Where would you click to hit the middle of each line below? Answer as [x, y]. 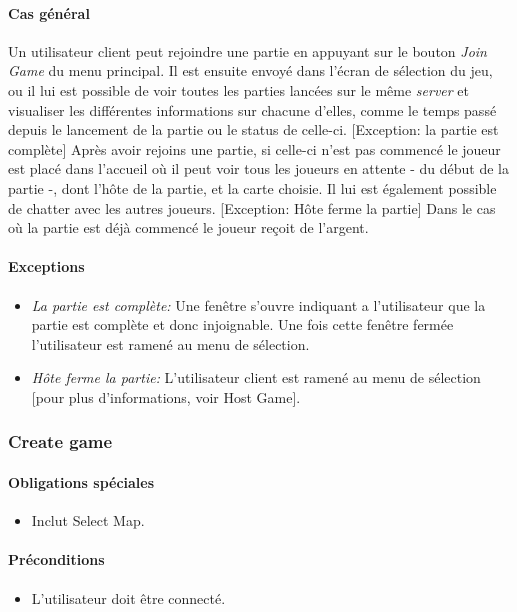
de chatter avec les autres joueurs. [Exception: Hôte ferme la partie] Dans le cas [252, 207]
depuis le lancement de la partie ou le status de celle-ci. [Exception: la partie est [253, 129]
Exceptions [46, 266]
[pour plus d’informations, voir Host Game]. [166, 396]
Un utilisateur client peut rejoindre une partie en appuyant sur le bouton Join [247, 50]
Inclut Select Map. [88, 520]
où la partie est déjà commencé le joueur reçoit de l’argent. [188, 227]
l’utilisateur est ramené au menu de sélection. [170, 343]
